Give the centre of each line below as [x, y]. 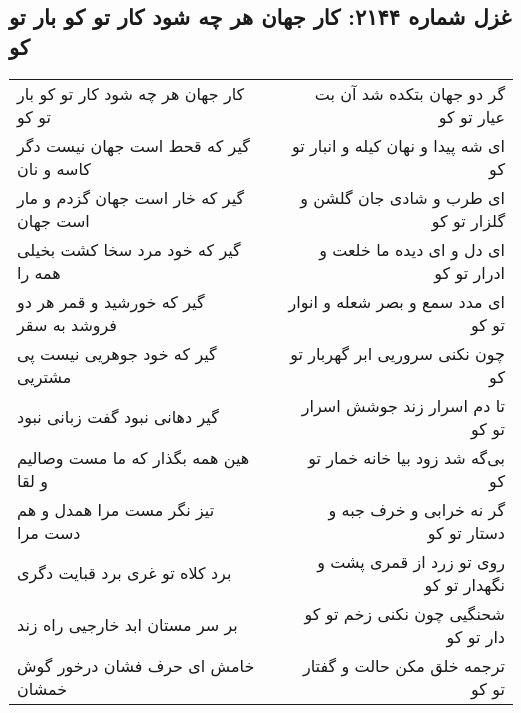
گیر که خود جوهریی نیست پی [117, 353]
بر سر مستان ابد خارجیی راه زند [127, 625]
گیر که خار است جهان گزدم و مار [131, 197]
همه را [39, 272]
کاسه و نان [54, 168]
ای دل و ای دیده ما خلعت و [412, 249]
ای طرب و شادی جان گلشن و [402, 197]
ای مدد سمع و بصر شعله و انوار [396, 301]
